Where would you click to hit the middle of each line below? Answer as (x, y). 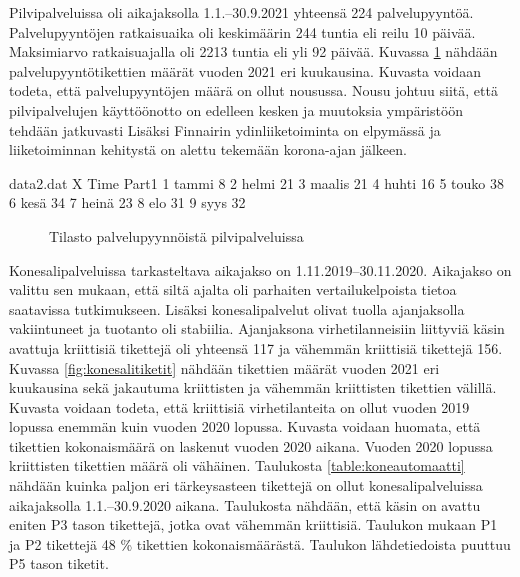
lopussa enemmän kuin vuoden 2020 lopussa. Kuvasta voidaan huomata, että (245, 426)
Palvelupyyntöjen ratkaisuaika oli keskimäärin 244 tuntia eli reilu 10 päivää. (242, 31)
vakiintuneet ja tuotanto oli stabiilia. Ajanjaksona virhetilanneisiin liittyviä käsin (257, 328)
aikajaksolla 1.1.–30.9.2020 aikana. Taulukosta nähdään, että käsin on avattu (245, 504)
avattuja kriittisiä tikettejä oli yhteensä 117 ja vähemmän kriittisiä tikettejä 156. (256, 347)
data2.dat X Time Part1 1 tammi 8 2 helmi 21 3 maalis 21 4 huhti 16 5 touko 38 (256, 182)
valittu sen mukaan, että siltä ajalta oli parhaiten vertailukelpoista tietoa (233, 289)
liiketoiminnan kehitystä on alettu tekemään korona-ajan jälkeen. (208, 149)
